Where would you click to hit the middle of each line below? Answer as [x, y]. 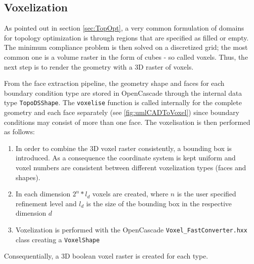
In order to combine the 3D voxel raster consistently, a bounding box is [124, 148]
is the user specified [207, 194]
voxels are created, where [130, 194]
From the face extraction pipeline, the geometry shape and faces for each [114, 83]
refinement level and [46, 203]
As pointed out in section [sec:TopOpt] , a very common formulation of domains [124, 28]
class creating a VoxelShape [58, 239]
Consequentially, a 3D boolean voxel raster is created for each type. [106, 256]
